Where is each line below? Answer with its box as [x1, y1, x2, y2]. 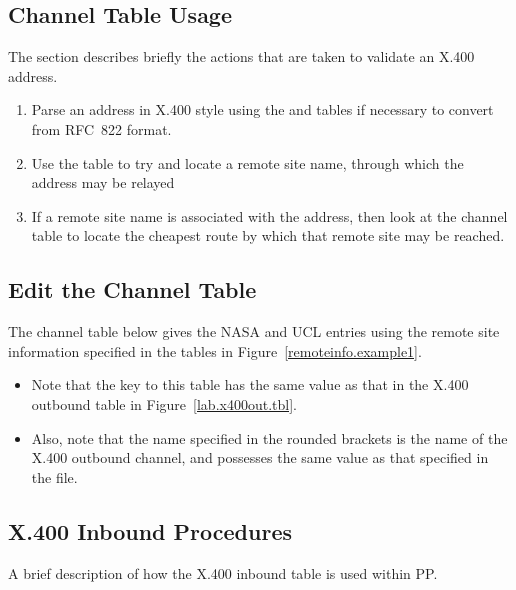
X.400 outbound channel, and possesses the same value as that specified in [31, 447, 489, 468]
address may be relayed [31, 172, 175, 193]
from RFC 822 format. [31, 118, 172, 139]
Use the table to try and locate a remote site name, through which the [31, 152, 464, 173]
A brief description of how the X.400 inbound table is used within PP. [8, 562, 438, 583]
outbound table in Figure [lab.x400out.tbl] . [31, 393, 297, 414]
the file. [31, 466, 78, 487]
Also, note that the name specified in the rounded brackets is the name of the [31, 427, 508, 448]
